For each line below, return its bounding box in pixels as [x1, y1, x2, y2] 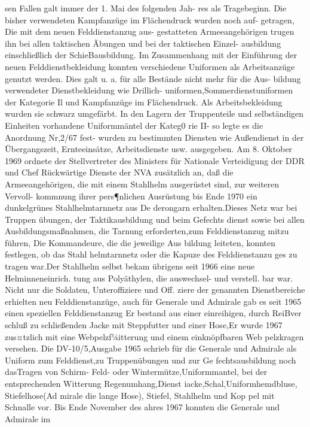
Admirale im [5, 412, 51, 425]
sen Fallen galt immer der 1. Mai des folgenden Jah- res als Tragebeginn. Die [5, 2, 287, 14]
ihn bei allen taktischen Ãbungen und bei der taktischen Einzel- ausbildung [5, 37, 281, 49]
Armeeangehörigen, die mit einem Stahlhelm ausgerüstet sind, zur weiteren [5, 177, 280, 190]
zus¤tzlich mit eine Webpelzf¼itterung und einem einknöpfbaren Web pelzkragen [5, 330, 304, 343]
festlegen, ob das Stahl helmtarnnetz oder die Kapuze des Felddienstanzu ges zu [5, 248, 297, 261]
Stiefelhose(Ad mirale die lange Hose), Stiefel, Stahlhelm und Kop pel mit [5, 389, 275, 401]
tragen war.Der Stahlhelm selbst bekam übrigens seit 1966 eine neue [5, 260, 255, 272]
